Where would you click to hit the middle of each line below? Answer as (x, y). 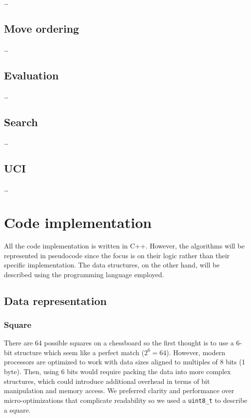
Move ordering (42, 28)
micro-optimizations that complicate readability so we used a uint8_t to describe (126, 400)
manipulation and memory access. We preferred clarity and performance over (119, 390)
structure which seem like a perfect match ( (79, 352)
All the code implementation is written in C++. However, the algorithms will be (124, 245)
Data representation (55, 300)
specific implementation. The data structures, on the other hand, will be (112, 265)
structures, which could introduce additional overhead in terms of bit (107, 381)
